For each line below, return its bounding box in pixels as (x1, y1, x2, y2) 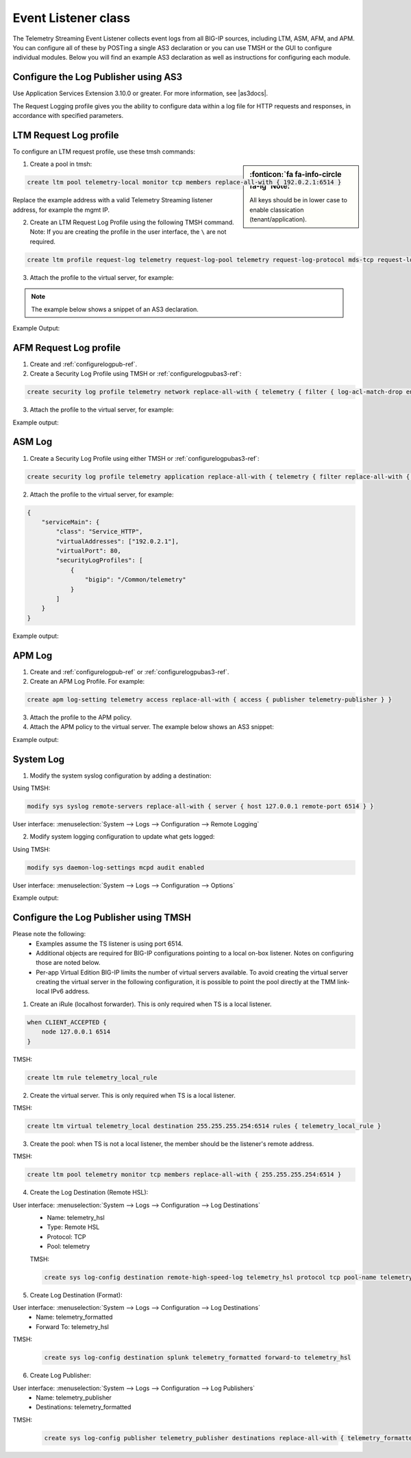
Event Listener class (12, 10, 130, 25)
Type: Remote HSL (47, 1223, 100, 1231)
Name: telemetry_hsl (47, 1214, 105, 1222)
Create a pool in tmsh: (29, 160, 92, 168)
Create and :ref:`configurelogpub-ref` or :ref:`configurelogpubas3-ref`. (29, 667, 229, 676)
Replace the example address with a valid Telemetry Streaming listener (12, 196, 213, 204)
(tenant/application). (249, 215, 308, 224)
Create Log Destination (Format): (29, 1291, 123, 1299)
